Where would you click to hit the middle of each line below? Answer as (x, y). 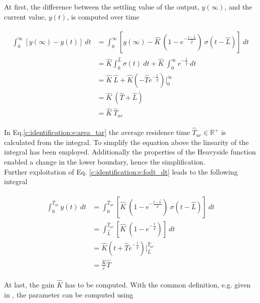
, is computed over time (103, 16)
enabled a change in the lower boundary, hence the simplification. (105, 161)
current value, (25, 16)
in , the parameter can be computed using (69, 294)
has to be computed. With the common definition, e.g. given (158, 284)
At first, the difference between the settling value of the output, (102, 7)
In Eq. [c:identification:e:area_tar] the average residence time (97, 132)
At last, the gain (29, 284)
